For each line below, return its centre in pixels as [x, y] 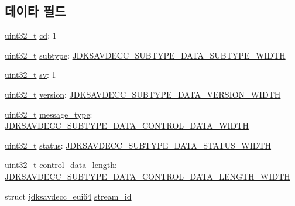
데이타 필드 [35, 11]
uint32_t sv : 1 [30, 75]
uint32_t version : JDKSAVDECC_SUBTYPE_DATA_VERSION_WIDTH [143, 94]
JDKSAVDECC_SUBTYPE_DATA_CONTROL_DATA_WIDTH [127, 126]
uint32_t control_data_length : [61, 165]
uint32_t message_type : [49, 114]
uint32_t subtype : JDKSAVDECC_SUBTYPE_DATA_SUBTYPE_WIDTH [145, 55]
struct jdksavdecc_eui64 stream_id [68, 196]
